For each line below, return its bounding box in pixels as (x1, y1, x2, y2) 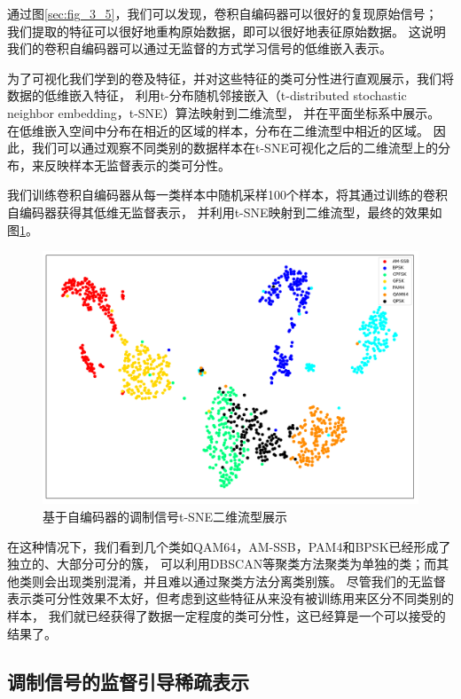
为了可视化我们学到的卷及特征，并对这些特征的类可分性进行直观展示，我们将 (7, 68, 454, 87)
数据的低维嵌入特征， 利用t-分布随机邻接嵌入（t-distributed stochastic (7, 86, 407, 105)
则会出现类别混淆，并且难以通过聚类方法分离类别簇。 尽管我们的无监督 (31, 571, 446, 590)
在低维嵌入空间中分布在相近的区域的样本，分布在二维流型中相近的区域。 (7, 121, 429, 139)
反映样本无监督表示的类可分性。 (43, 155, 230, 174)
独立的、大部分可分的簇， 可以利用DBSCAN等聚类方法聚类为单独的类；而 (7, 554, 437, 573)
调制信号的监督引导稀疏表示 (7, 667, 249, 695)
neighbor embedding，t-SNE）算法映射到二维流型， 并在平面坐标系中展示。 (7, 103, 441, 122)
